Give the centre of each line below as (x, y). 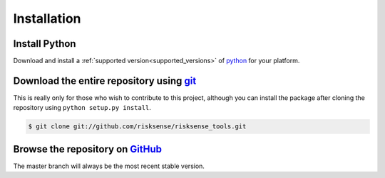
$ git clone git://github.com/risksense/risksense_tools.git (137, 127)
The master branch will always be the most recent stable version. (109, 166)
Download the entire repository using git (105, 80)
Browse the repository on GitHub (88, 149)
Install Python (45, 44)
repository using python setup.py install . (82, 108)
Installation (47, 18)
